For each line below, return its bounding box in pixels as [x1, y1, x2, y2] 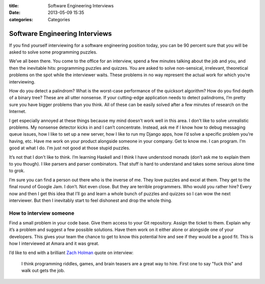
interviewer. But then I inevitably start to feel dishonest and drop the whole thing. [9, 197, 173, 203]
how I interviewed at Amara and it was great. [9, 241, 100, 247]
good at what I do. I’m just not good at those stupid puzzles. [9, 145, 131, 151]
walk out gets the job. [21, 268, 65, 274]
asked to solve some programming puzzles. [9, 49, 98, 55]
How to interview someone [9, 209, 75, 216]
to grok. [9, 168, 25, 174]
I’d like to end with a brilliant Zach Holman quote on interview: [9, 250, 133, 256]
